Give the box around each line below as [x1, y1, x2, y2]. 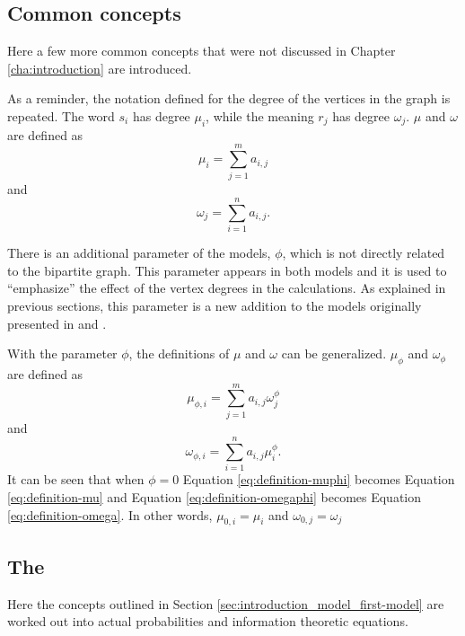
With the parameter [7, 344, 118, 363]
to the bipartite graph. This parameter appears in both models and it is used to [7, 261, 447, 279]
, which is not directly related [282, 243, 445, 262]
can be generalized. [281, 344, 387, 363]
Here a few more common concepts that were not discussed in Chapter [7, 41, 396, 60]
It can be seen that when [7, 470, 145, 489]
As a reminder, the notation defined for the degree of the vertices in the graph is [7, 89, 451, 108]
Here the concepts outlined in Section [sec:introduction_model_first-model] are [7, 594, 444, 613]
